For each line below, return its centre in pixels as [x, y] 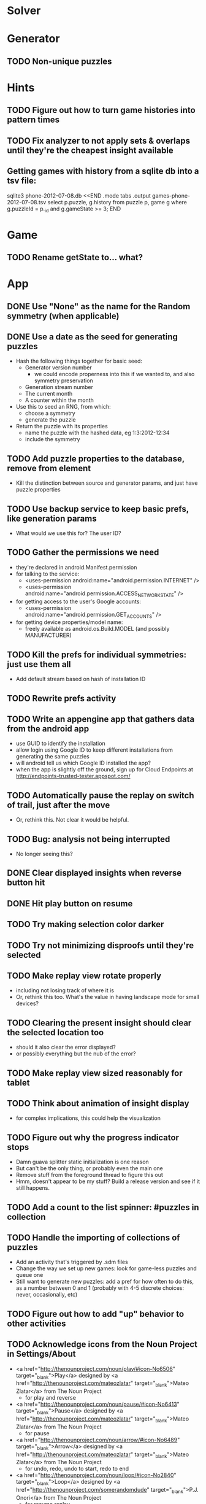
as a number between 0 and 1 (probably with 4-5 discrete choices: [100, 1288]
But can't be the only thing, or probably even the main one [89, 1168]
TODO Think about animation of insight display [98, 1103]
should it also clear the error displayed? [66, 1047]
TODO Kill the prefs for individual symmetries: [97, 654]
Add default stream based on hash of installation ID [81, 679]
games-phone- [171, 195]
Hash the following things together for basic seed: [79, 361]
